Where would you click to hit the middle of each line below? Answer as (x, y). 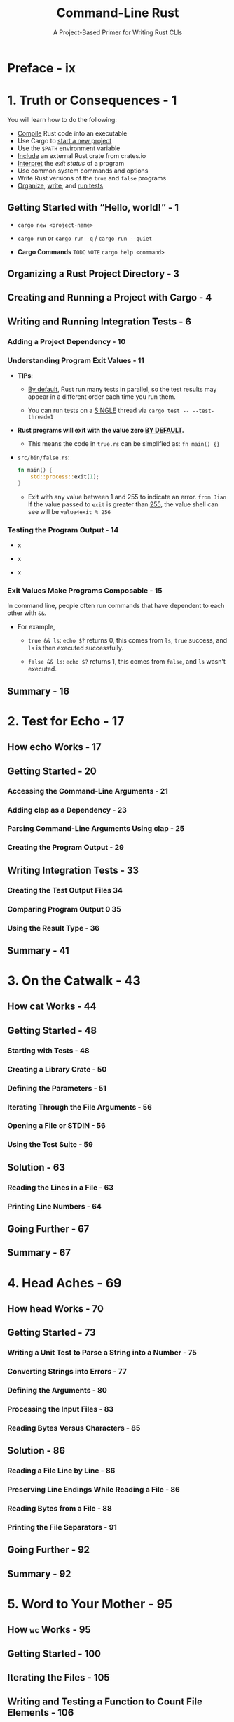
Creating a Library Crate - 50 (57, 1069)
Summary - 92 (39, 1573)
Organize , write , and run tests (60, 185)
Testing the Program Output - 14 (63, 530)
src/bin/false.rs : (43, 457)
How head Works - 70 (55, 1309)
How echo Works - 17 (54, 747)
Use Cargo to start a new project (64, 140)
